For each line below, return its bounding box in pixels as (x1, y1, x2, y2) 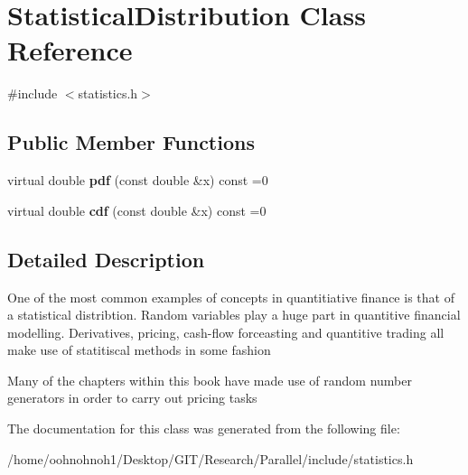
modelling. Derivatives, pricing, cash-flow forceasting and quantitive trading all (7, 322, 445, 341)
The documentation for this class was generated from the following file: (7, 419, 400, 438)
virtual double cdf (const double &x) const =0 (7, 200, 267, 219)
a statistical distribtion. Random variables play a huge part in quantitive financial (7, 305, 461, 324)
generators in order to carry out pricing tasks (7, 388, 257, 407)
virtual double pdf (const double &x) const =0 (7, 171, 268, 190)
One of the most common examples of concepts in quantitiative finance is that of (7, 287, 454, 306)
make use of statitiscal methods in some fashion (7, 340, 271, 359)
